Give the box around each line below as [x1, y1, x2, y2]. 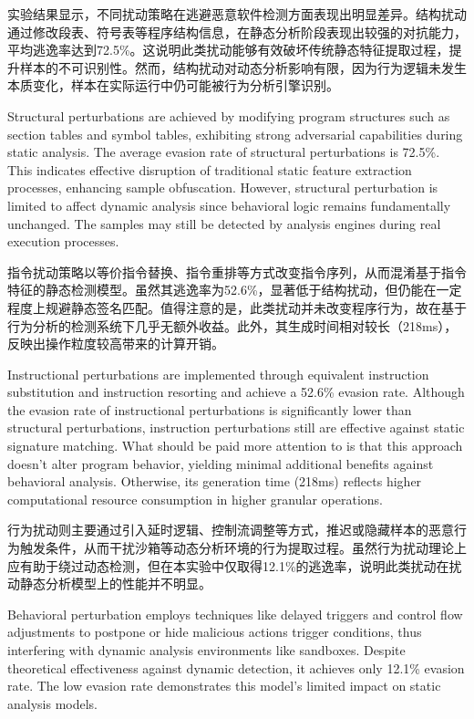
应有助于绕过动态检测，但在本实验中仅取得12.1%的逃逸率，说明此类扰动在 [7, 556, 449, 575]
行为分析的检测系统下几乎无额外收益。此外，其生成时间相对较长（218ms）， [7, 316, 458, 335]
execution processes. [7, 232, 119, 251]
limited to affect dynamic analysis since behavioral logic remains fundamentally [7, 195, 451, 214]
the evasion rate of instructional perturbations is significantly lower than [7, 400, 412, 419]
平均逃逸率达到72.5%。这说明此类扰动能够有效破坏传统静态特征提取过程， [7, 40, 449, 59]
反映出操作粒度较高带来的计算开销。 [7, 334, 224, 353]
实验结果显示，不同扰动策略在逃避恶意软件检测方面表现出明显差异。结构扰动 [7, 5, 467, 23]
